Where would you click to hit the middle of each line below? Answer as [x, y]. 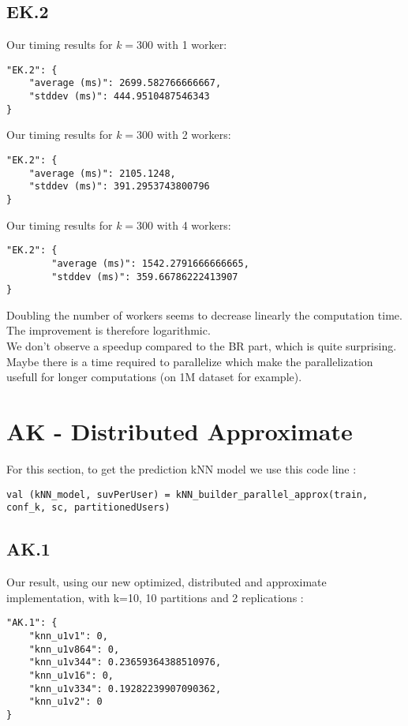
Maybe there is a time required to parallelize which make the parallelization [190, 361]
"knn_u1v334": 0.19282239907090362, [125, 689]
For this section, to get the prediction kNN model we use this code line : [182, 468]
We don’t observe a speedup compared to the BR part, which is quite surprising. [202, 346]
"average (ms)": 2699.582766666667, [125, 83]
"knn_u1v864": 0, [74, 649]
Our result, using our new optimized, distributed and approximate [167, 582]
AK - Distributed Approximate [180, 431]
